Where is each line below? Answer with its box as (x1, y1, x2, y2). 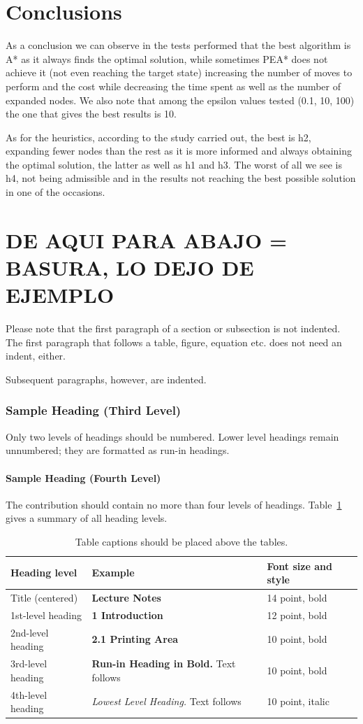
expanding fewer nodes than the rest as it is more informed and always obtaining (6, 143, 352, 158)
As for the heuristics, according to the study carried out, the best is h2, (6, 129, 311, 144)
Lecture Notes (91, 590, 161, 604)
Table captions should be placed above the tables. (75, 534, 288, 548)
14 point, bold (267, 590, 327, 604)
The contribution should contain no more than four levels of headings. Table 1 (6, 497, 342, 511)
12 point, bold (267, 607, 327, 622)
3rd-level (10, 656, 47, 671)
